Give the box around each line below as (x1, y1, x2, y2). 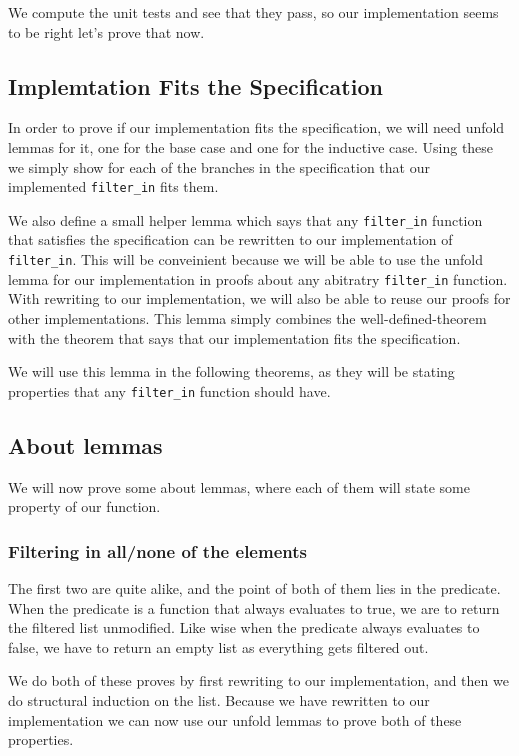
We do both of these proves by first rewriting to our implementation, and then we (8, 670, 509, 691)
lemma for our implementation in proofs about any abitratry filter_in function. (8, 268, 508, 289)
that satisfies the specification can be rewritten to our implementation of (8, 229, 453, 250)
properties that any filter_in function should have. (8, 380, 331, 401)
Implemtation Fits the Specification (8, 70, 383, 101)
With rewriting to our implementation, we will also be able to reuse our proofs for (8, 288, 511, 309)
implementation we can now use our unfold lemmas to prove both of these (8, 709, 462, 730)
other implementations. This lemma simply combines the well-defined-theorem (8, 307, 487, 328)
